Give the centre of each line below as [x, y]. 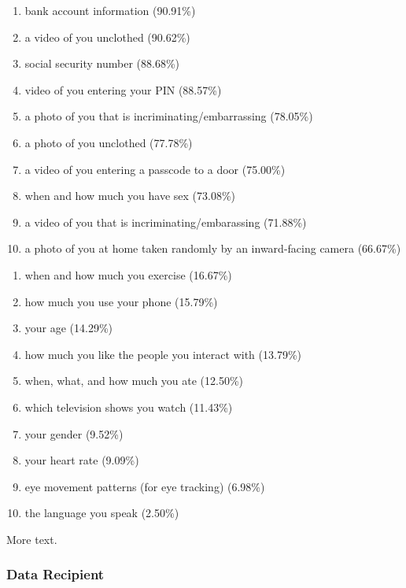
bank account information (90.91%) [110, 10]
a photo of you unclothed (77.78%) [109, 142]
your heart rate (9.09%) [82, 460]
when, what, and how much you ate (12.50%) [134, 381]
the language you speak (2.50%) [102, 513]
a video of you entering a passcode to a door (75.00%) [155, 169]
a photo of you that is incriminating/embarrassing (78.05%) [169, 116]
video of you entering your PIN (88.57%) [123, 89]
